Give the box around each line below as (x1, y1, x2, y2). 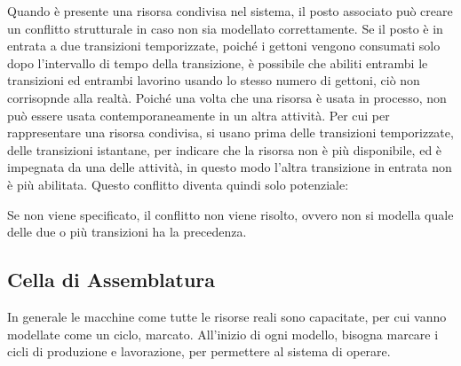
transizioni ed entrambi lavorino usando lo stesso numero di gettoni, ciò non (7, 71, 420, 90)
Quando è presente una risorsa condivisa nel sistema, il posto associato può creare (7, 2, 453, 19)
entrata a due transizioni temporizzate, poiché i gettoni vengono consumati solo (7, 36, 441, 55)
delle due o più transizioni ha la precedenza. (7, 222, 247, 241)
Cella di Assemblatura (7, 266, 216, 293)
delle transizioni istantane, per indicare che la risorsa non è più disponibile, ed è (7, 140, 442, 159)
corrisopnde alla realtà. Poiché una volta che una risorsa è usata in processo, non (7, 88, 447, 106)
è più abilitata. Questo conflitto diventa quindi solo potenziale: (7, 175, 349, 193)
